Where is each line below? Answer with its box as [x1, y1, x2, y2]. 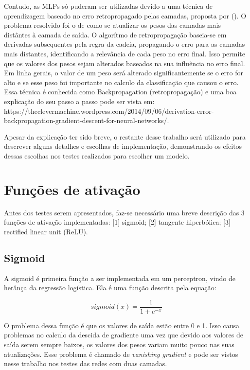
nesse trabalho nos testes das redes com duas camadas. [4, 358, 167, 369]
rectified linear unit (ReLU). [4, 226, 88, 236]
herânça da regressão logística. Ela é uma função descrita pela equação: [4, 282, 216, 293]
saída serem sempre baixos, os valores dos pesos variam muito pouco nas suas [4, 339, 234, 350]
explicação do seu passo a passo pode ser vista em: [4, 96, 155, 106]
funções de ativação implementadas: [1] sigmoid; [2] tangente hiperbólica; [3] [4, 217, 231, 227]
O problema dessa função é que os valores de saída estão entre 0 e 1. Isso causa [4, 320, 240, 330]
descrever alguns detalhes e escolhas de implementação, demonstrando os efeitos [4, 141, 242, 151]
